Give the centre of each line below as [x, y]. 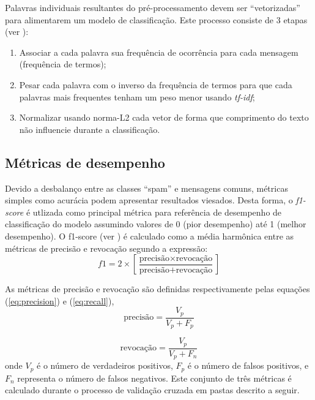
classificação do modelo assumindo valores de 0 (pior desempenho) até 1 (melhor [156, 224]
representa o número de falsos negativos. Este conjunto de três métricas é [154, 378]
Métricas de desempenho [85, 162]
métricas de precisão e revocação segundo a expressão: [106, 248]
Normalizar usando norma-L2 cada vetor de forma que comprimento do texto [164, 117]
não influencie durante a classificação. [90, 129]
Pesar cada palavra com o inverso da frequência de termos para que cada [156, 84]
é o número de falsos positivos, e [248, 365]
